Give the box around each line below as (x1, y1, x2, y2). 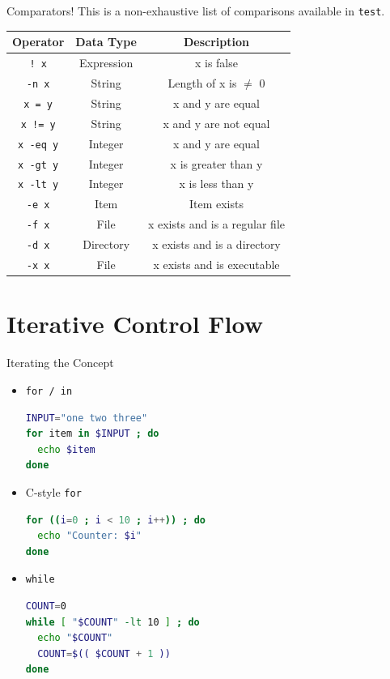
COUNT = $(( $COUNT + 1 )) (37, 647, 171, 660)
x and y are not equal (163, 114, 270, 131)
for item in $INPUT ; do (25, 428, 159, 440)
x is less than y (179, 175, 254, 192)
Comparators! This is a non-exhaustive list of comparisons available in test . (6, 2, 385, 19)
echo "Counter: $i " (37, 530, 142, 542)
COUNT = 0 (25, 600, 66, 613)
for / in (25, 385, 73, 397)
